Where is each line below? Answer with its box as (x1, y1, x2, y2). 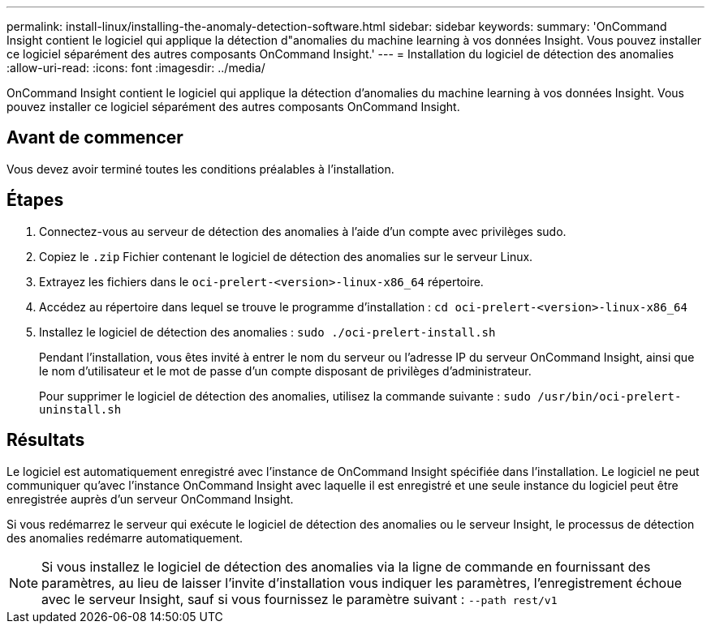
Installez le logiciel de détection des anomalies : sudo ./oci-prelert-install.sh (39, 324, 496, 339)
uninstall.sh (39, 402, 122, 416)
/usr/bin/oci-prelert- (537, 389, 682, 403)
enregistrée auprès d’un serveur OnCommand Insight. (6, 491, 294, 506)
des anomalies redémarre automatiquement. (6, 530, 243, 545)
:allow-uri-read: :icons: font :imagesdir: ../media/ (6, 61, 265, 75)
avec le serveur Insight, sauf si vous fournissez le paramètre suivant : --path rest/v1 (41, 590, 558, 607)
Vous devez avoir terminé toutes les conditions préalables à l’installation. (6, 161, 394, 176)
